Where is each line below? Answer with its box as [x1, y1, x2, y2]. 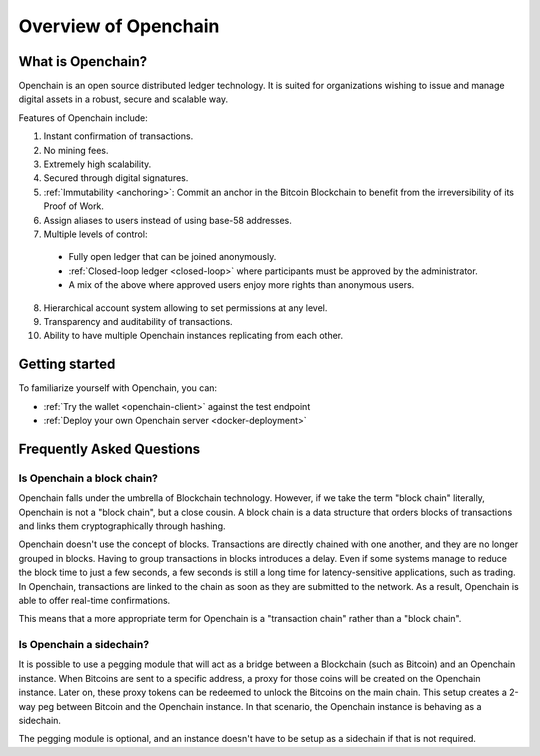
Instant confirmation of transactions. [43, 130, 194, 142]
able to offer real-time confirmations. [18, 594, 171, 606]
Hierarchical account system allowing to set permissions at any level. [43, 301, 328, 314]
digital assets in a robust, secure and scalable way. [18, 93, 229, 105]
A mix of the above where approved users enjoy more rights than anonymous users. [68, 279, 415, 291]
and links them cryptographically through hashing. [18, 520, 226, 532]
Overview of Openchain [18, 15, 220, 37]
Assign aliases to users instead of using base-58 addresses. [43, 214, 292, 226]
